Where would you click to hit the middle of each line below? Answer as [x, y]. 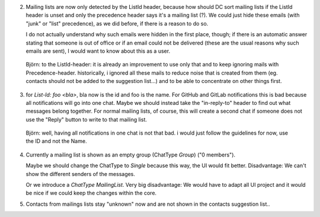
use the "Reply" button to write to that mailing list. [87, 119]
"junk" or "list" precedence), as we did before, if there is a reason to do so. [117, 23]
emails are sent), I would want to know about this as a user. [98, 51]
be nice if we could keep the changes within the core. [91, 193]
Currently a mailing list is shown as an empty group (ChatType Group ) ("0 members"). [131, 155]
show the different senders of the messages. [81, 174]
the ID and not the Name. [56, 141]
